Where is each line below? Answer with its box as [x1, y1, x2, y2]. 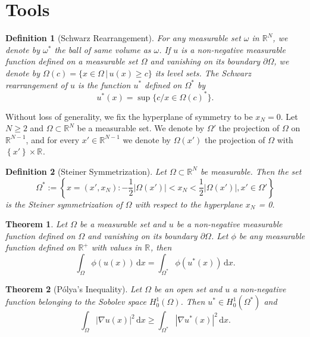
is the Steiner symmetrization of [5, 197, 123, 210]
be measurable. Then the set [200, 165, 302, 177]
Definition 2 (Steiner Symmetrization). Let [5, 165, 167, 177]
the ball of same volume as [54, 43, 151, 55]
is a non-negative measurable [181, 43, 286, 55]
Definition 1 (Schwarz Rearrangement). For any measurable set [5, 32, 241, 44]
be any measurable [239, 229, 305, 242]
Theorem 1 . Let [5, 218, 68, 230]
